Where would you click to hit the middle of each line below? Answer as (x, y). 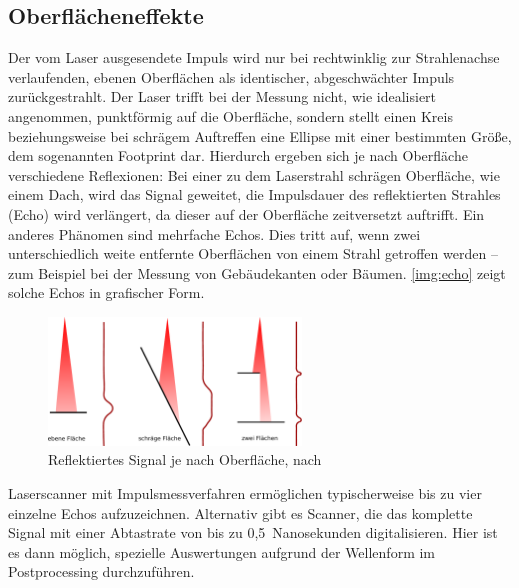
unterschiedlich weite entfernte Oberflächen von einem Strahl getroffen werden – (253, 253)
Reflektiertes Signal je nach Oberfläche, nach (185, 459)
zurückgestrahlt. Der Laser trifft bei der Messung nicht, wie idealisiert (222, 96)
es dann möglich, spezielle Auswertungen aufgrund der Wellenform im (222, 551)
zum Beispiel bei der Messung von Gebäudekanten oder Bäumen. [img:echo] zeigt (257, 272)
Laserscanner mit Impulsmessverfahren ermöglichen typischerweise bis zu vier (245, 493)
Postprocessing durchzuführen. (101, 571)
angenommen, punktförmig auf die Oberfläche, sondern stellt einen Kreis (230, 115)
